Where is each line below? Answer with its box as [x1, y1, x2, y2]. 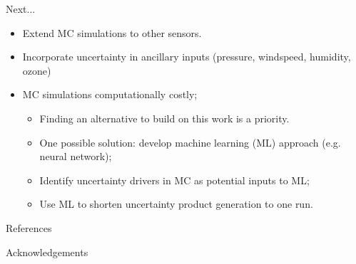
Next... [6, 1, 36, 16]
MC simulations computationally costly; [22, 87, 198, 102]
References [6, 220, 52, 235]
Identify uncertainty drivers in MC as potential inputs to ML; [39, 172, 310, 187]
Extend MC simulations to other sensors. [22, 25, 202, 40]
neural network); [39, 149, 112, 164]
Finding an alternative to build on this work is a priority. [39, 110, 290, 125]
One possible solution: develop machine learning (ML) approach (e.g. [39, 134, 341, 149]
